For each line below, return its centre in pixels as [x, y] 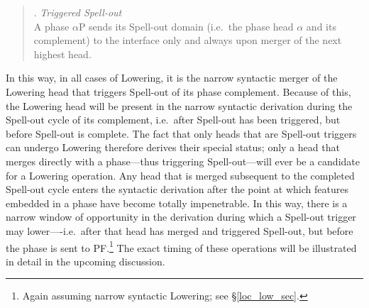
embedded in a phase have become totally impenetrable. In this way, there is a [177, 203]
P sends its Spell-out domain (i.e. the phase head [186, 26]
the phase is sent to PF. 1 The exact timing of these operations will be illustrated [181, 246]
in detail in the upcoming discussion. [86, 261]
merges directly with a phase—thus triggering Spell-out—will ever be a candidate [183, 161]
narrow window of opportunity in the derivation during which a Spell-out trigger [181, 217]
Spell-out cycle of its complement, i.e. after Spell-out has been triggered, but [173, 120]
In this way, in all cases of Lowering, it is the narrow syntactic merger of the [172, 78]
